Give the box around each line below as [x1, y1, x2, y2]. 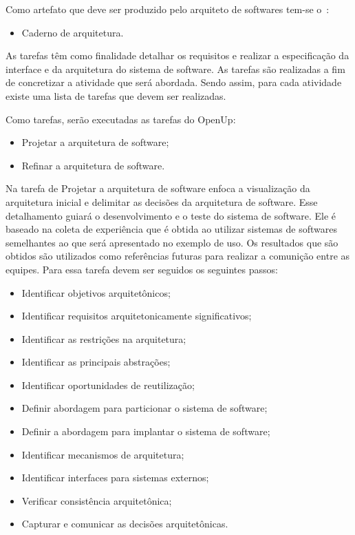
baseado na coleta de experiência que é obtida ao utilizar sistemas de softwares [6, 222, 337, 236]
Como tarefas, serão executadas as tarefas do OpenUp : [6, 112, 236, 126]
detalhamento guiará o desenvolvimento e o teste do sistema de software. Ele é [6, 208, 336, 222]
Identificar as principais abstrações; [21, 355, 171, 369]
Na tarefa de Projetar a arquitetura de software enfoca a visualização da [6, 181, 310, 196]
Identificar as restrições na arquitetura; [21, 331, 186, 346]
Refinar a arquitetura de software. [21, 158, 165, 172]
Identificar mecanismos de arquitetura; [21, 447, 184, 461]
